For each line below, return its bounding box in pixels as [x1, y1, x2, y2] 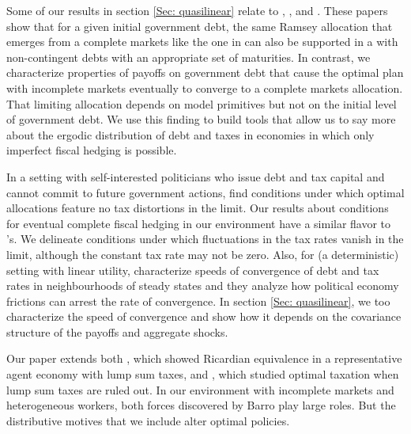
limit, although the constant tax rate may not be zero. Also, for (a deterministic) [6, 246, 399, 262]
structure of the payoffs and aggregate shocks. [6, 323, 228, 340]
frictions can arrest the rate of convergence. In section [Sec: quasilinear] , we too [6, 292, 390, 309]
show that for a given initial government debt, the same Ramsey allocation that [6, 17, 393, 34]
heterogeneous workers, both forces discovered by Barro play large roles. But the [6, 397, 396, 413]
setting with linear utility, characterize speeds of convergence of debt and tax [6, 261, 379, 278]
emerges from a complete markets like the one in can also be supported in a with [6, 33, 398, 50]
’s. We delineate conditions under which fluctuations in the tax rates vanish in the [6, 230, 404, 247]
